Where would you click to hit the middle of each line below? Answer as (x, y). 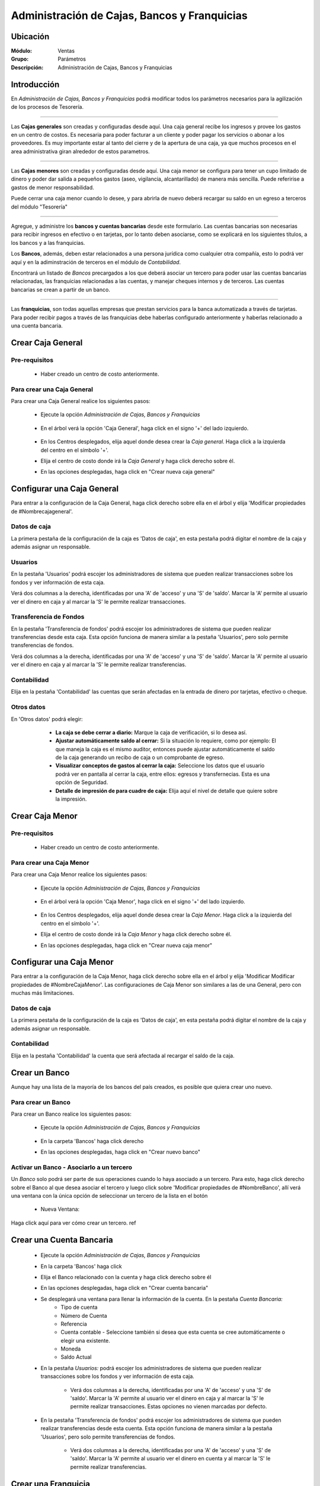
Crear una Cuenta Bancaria (62, 1240)
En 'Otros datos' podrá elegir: (47, 719)
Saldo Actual (76, 1357)
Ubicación (30, 37)
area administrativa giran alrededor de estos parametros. (81, 151)
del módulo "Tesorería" (39, 207)
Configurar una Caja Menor (62, 962)
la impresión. (71, 799)
